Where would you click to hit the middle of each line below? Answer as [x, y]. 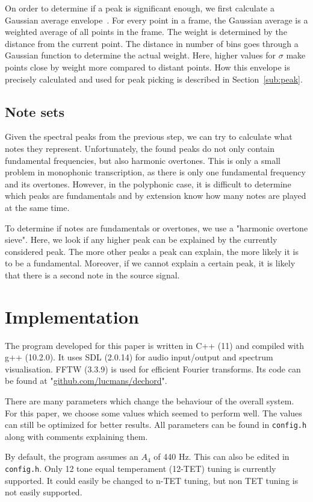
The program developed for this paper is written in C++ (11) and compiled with [154, 345]
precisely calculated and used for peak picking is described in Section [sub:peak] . [154, 79]
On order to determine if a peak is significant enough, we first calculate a [140, 8]
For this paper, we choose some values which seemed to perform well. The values [153, 413]
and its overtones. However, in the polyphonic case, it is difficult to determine [148, 184]
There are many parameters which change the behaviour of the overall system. [150, 400]
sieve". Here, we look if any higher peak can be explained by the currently [141, 240]
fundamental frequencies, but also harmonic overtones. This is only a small [143, 160]
